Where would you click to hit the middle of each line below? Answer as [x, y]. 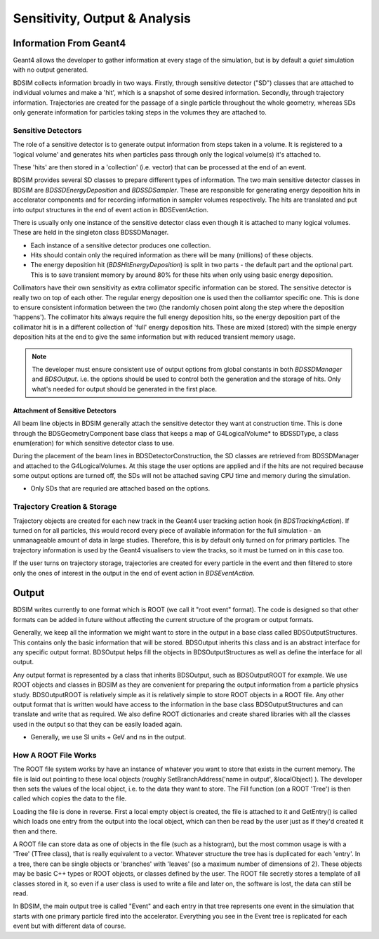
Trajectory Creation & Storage [65, 507]
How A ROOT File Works [55, 755]
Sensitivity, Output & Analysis [102, 18]
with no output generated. [51, 70]
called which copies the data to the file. [70, 798]
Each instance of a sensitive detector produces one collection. [121, 245]
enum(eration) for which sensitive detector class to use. [94, 443]
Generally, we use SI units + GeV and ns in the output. [108, 737]
